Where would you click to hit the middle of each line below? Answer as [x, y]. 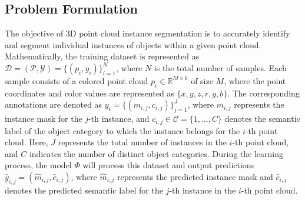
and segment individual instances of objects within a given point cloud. [133, 44]
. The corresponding [263, 93]
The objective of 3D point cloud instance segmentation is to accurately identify [147, 33]
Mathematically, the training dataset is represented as [102, 56]
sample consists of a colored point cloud [77, 80]
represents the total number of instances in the [142, 142]
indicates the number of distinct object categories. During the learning [156, 153]
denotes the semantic [262, 119]
